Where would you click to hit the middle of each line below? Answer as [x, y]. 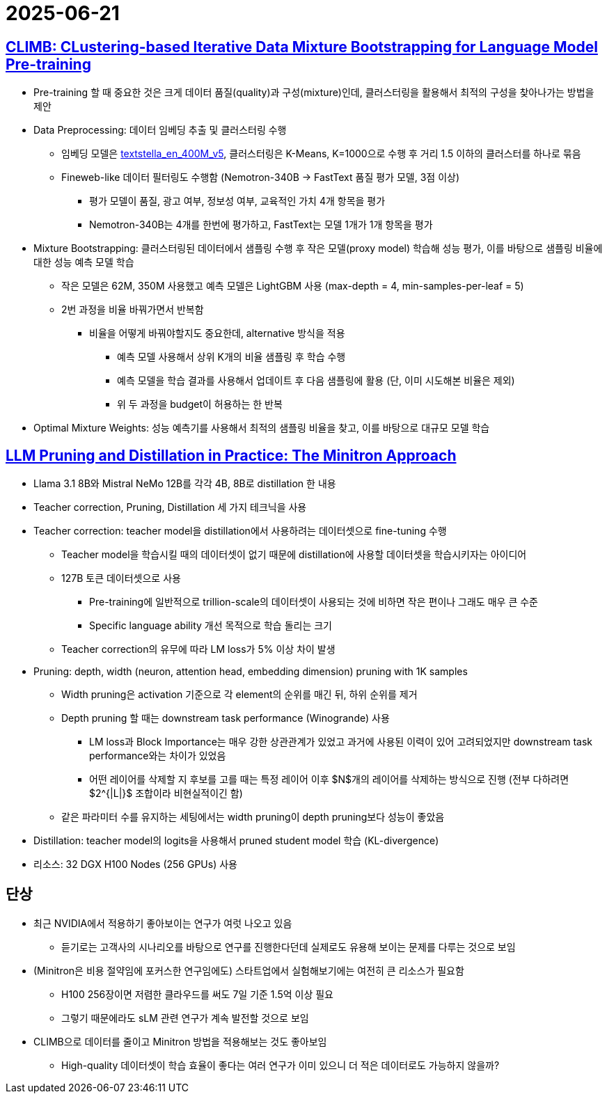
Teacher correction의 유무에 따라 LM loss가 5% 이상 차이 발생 [198, 649]
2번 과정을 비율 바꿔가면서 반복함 [133, 310]
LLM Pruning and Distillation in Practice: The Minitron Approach [231, 455]
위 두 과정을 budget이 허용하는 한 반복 [200, 404]
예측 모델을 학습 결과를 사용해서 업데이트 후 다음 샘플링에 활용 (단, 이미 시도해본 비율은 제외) [316, 381]
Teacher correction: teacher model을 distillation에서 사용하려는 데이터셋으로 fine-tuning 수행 [240, 531]
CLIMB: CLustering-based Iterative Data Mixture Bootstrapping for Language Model [302, 47]
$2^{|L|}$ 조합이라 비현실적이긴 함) [166, 793]
